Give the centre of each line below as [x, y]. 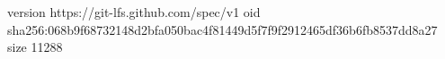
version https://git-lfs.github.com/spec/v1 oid [134, 12]
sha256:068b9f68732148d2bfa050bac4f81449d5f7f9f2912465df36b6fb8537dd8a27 [222, 29]
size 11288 [35, 47]
